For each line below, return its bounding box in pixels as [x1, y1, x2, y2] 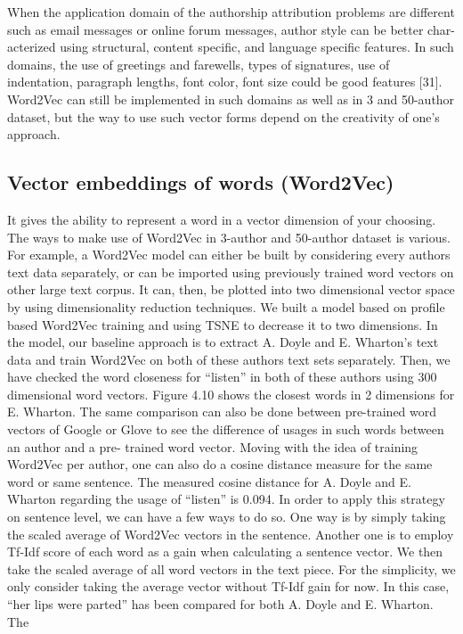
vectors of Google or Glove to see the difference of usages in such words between [7, 420, 444, 439]
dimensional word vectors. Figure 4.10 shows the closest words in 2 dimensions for [7, 384, 455, 403]
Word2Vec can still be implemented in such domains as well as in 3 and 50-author [7, 89, 455, 108]
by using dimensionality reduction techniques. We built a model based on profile [7, 297, 445, 316]
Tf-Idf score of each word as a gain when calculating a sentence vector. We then [7, 542, 443, 561]
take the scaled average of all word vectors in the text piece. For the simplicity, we [7, 559, 456, 578]
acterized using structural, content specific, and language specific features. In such [7, 37, 454, 56]
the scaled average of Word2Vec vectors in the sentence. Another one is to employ [7, 524, 454, 543]
